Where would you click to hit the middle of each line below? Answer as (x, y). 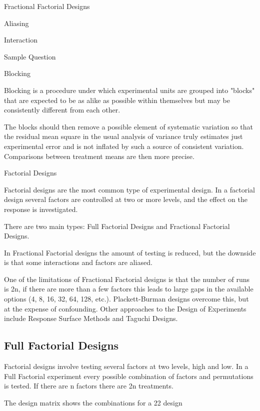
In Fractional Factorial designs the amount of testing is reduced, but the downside (130, 252)
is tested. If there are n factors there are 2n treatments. (89, 386)
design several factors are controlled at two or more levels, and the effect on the (126, 199)
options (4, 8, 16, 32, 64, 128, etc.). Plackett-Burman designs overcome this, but (126, 299)
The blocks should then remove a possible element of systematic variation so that (128, 126)
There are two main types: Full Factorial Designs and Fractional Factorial (117, 226)
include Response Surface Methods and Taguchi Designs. (91, 318)
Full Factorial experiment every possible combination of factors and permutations (129, 376)
